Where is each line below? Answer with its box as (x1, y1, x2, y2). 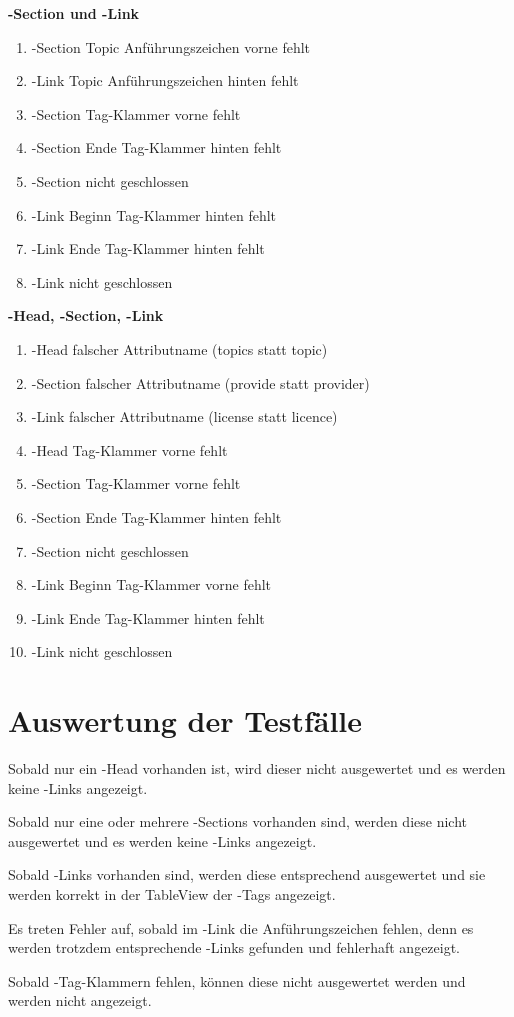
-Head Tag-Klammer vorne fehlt (31, 439, 228, 460)
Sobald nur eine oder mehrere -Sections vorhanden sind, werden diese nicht (8, 811, 467, 832)
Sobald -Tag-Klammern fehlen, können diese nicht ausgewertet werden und (8, 970, 466, 991)
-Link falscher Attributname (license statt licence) (31, 406, 338, 427)
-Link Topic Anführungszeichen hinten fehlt (31, 70, 299, 91)
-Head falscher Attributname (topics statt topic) (31, 338, 328, 359)
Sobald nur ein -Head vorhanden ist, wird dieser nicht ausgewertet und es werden (8, 758, 506, 778)
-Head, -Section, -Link (8, 305, 164, 326)
